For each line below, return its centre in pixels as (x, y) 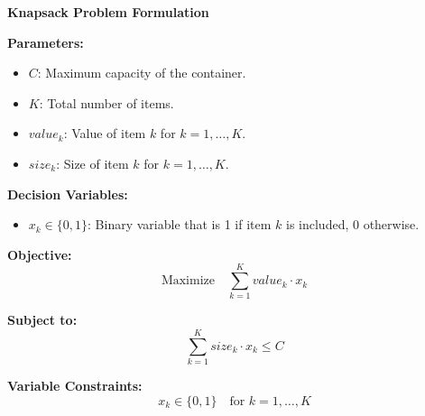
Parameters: (46, 42)
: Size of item (92, 163)
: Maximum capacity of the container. (142, 73)
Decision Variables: (68, 194)
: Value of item (105, 133)
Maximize (188, 281)
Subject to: (42, 320)
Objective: (40, 254)
